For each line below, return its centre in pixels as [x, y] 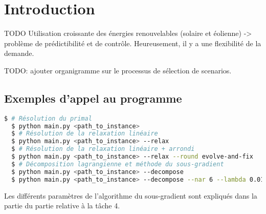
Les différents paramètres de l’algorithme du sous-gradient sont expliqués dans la [131, 195]
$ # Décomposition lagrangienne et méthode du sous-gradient [118, 164]
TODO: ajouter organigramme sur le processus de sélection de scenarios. [118, 70]
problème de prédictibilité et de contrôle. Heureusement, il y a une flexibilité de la [133, 43]
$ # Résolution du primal [48, 118]
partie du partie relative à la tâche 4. [62, 206]
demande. [19, 53]
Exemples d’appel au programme [93, 98]
